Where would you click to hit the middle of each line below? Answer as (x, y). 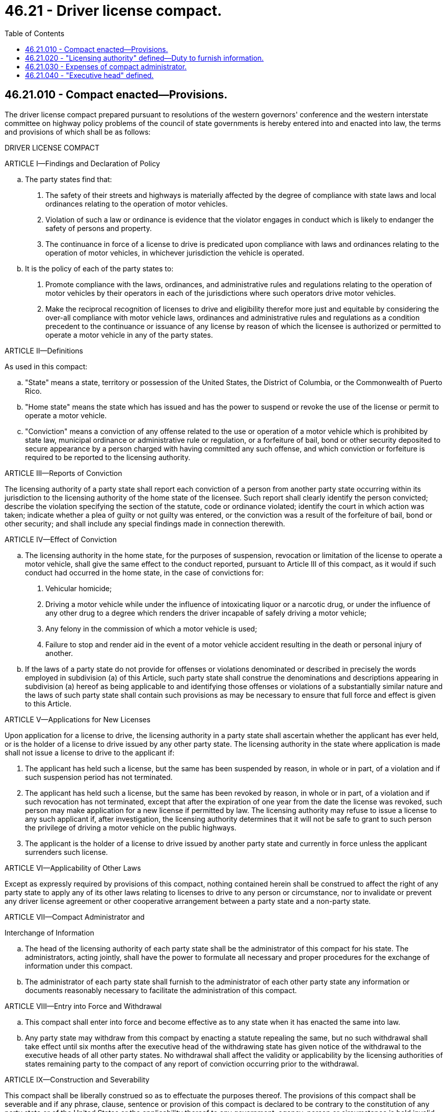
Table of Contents (35, 33)
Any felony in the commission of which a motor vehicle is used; (151, 628)
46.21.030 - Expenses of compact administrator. (106, 66)
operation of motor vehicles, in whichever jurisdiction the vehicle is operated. (175, 252)
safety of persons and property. (99, 228)
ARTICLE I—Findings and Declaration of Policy (82, 163)
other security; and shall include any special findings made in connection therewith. (145, 523)
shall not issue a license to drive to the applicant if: (90, 752)
